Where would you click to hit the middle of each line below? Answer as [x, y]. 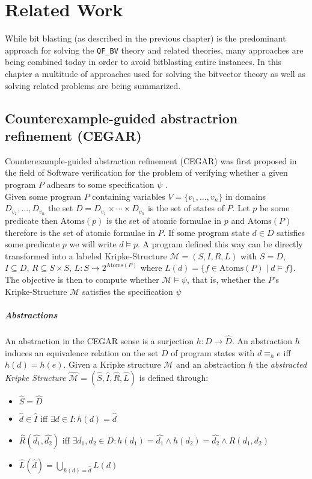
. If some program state [206, 232]
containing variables [129, 196]
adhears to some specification [100, 184]
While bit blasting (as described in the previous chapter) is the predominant [145, 38]
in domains [246, 196]
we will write [93, 244]
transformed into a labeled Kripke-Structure [86, 255]
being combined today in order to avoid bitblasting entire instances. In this [143, 62]
